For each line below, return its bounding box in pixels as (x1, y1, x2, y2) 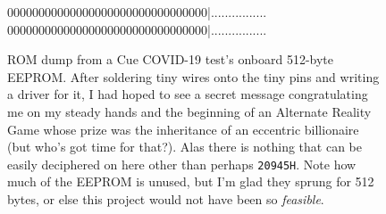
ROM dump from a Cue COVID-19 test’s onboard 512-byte (7, 50, 333, 69)
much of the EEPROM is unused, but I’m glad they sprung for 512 (7, 172, 374, 191)
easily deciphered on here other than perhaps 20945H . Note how (7, 154, 357, 173)
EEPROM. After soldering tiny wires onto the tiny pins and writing (7, 67, 380, 86)
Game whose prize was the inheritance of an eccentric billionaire (7, 119, 359, 138)
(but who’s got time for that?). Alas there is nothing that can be (7, 137, 362, 156)
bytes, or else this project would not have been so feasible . (7, 190, 324, 208)
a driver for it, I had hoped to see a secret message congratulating (7, 85, 368, 103)
